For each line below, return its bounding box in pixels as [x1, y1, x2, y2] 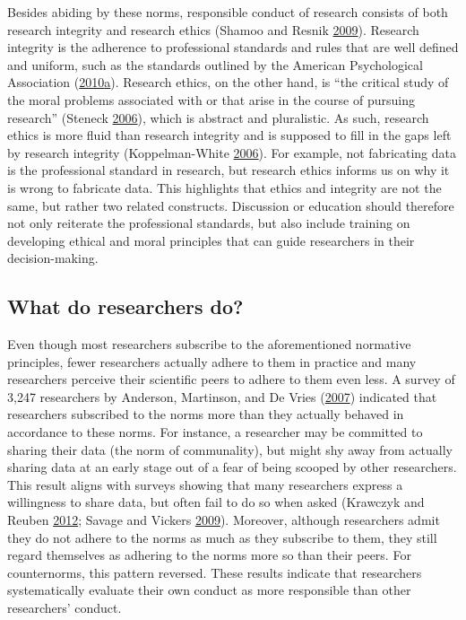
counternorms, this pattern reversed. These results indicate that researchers [7, 563, 422, 581]
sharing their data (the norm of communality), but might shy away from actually [7, 440, 453, 458]
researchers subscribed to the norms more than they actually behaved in [7, 405, 404, 424]
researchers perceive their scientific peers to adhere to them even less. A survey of [7, 370, 455, 389]
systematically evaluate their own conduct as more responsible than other [7, 581, 411, 599]
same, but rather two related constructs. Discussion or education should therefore [7, 196, 454, 214]
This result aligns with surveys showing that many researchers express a [7, 475, 403, 493]
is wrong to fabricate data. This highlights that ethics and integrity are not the [7, 178, 442, 196]
